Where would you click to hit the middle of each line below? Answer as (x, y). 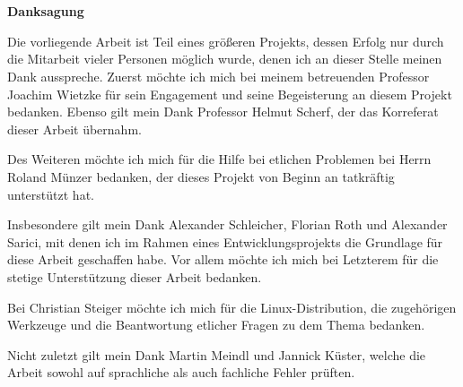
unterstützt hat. (51, 194)
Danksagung (46, 11)
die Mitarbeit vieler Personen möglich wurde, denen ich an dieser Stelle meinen (225, 59)
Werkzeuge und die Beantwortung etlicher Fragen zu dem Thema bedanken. (216, 325)
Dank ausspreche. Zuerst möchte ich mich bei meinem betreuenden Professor (218, 76)
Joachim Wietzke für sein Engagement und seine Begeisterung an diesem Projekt (230, 94)
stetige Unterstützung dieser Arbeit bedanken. (135, 276)
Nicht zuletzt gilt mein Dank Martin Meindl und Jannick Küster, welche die (217, 354)
